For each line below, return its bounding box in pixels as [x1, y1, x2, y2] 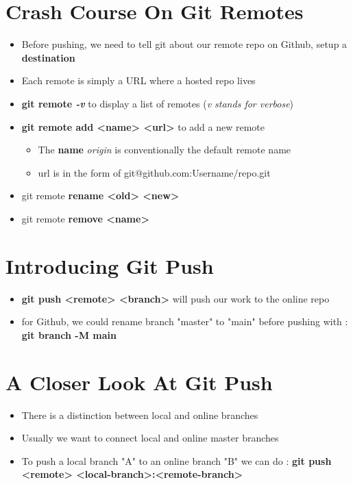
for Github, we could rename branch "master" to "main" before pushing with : [21, 314, 348, 329]
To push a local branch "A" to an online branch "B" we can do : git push [21, 453, 332, 468]
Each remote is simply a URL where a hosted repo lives [21, 73, 256, 88]
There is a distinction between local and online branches [21, 407, 258, 422]
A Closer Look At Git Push [5, 368, 273, 396]
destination [21, 50, 75, 64]
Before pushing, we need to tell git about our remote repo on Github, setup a [21, 37, 348, 51]
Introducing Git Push [5, 251, 214, 279]
